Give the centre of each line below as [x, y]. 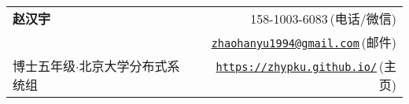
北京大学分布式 [123, 66]
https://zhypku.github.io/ [297, 67]
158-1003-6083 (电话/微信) [323, 19]
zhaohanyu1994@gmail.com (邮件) [304, 42]
